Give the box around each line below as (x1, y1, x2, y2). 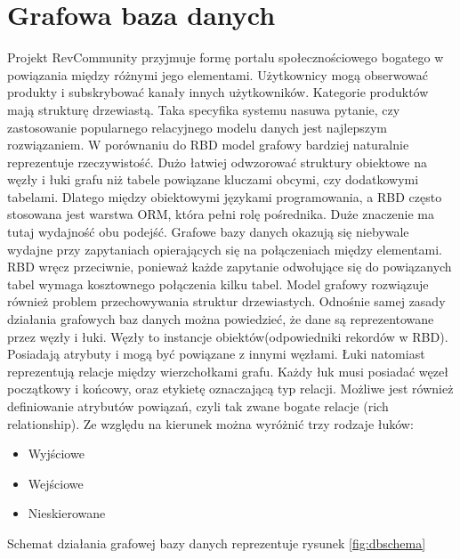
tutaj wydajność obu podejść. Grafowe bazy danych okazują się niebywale (7, 223, 409, 241)
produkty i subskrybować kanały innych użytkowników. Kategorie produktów (7, 83, 429, 101)
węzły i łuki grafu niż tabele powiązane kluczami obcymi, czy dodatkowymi (7, 170, 419, 189)
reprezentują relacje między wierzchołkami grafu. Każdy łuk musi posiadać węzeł (7, 361, 448, 380)
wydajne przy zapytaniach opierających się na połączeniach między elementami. (7, 239, 443, 258)
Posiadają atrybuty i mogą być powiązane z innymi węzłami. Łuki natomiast (7, 344, 425, 363)
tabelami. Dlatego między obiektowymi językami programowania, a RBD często (7, 187, 442, 206)
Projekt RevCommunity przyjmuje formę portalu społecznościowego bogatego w (7, 48, 444, 67)
